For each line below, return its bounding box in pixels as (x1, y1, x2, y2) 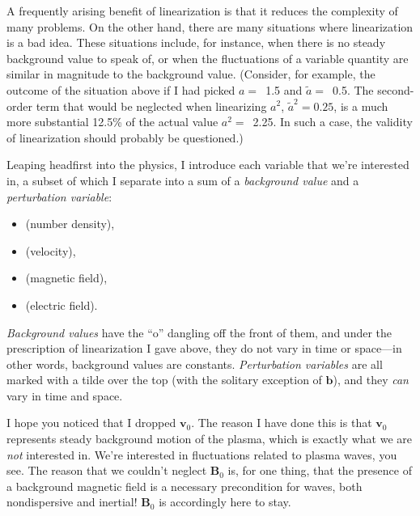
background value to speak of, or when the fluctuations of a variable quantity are (6, 49, 409, 66)
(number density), (25, 215, 115, 232)
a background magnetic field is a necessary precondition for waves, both (6, 477, 363, 494)
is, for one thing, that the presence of (227, 462, 412, 479)
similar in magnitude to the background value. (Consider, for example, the (6, 66, 375, 82)
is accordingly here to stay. (159, 493, 291, 510)
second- (377, 81, 414, 98)
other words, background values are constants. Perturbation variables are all (6, 355, 383, 372)
